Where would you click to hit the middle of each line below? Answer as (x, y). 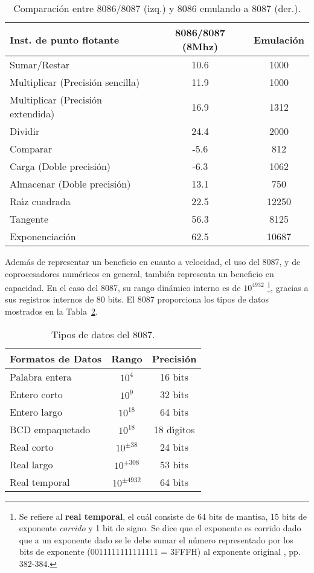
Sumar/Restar (40, 64)
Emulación (279, 39)
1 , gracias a (288, 286)
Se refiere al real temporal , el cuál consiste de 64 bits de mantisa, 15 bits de (163, 516)
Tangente (29, 219)
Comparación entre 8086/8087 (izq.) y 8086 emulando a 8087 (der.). (157, 8)
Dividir (25, 131)
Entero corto (36, 394)
